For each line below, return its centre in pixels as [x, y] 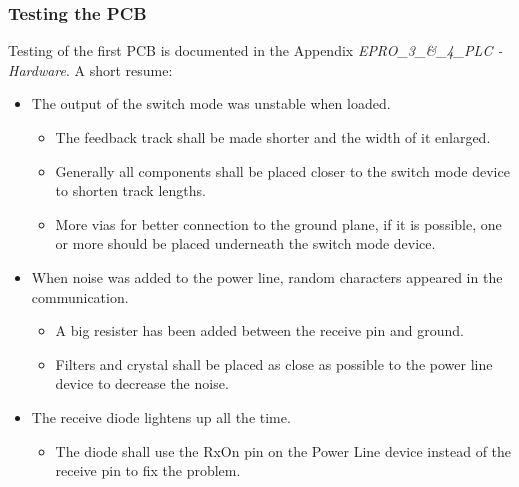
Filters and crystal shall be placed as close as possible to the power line [274, 363]
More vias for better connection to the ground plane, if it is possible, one [278, 223]
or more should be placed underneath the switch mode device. [245, 243]
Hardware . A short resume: [90, 69]
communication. [80, 296]
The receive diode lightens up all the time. [161, 416]
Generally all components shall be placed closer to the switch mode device [282, 170]
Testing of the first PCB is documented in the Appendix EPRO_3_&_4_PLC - [255, 50]
